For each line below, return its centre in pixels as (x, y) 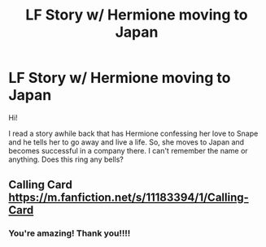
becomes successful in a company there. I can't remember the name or (128, 150)
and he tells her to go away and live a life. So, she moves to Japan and (126, 142)
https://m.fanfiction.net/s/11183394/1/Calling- (129, 198)
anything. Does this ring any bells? (66, 159)
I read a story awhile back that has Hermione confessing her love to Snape (133, 133)
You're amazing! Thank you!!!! (70, 233)
